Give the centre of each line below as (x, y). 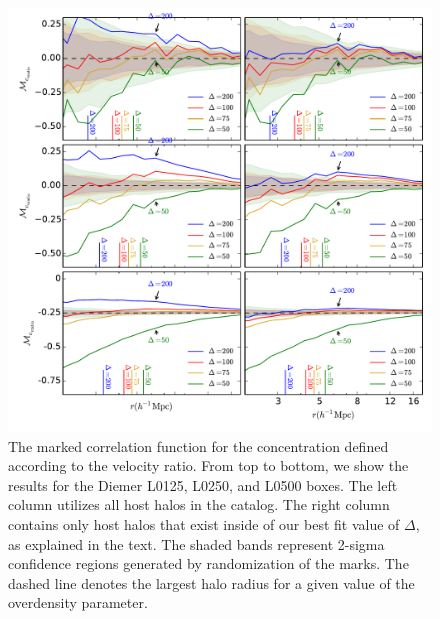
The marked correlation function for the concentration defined (198, 445)
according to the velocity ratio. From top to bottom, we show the (208, 465)
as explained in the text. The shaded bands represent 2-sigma (196, 543)
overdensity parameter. (78, 602)
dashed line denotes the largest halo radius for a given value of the (211, 582)
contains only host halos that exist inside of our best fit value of (204, 523)
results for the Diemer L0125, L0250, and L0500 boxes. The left (203, 484)
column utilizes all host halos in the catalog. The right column (199, 504)
